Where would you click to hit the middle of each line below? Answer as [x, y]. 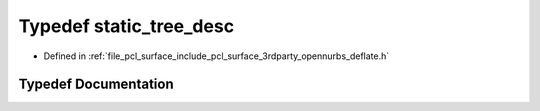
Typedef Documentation [96, 84]
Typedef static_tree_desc [126, 26]
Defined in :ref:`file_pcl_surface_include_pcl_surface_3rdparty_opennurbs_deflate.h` [216, 56]
